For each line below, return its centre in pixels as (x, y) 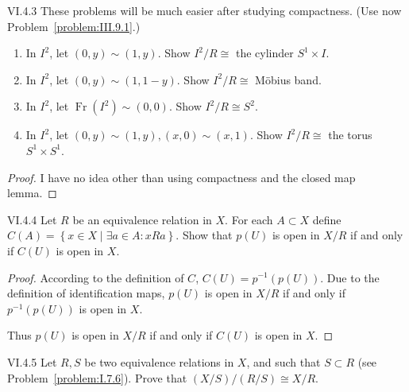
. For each (249, 219)
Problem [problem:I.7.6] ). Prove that (97, 377)
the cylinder (264, 53)
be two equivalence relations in (159, 361)
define (327, 219)
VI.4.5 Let (32, 361)
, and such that (284, 361)
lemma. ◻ (32, 193)
